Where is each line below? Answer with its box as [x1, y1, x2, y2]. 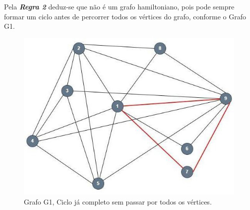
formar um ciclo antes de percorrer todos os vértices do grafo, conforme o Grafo [4, 11, 247, 21]
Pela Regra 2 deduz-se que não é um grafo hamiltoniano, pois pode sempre [4, 1, 235, 11]
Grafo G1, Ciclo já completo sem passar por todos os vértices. [24, 197, 212, 207]
